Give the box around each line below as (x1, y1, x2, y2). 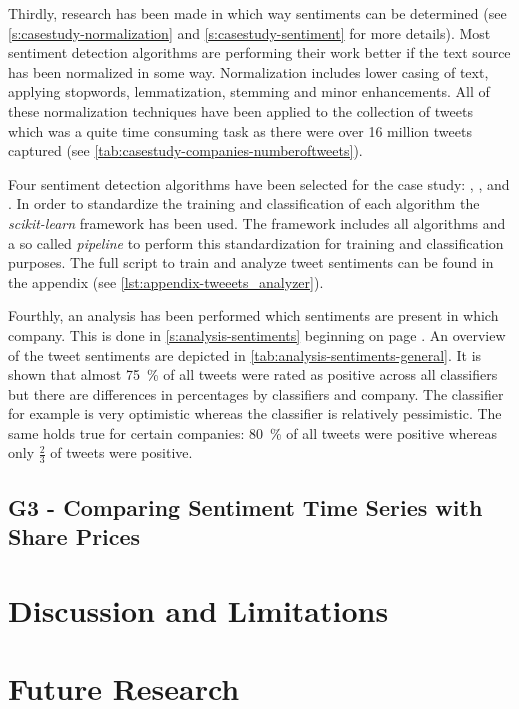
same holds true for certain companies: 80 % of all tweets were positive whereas (8, 422, 498, 443)
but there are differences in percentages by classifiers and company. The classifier (8, 383, 504, 404)
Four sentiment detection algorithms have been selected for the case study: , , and (8, 173, 510, 194)
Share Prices (8, 521, 141, 552)
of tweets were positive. (50, 442, 193, 463)
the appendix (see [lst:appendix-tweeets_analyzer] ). (8, 271, 324, 292)
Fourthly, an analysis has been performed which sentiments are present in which (8, 305, 499, 326)
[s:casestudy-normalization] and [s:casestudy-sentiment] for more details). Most (8, 22, 491, 43)
